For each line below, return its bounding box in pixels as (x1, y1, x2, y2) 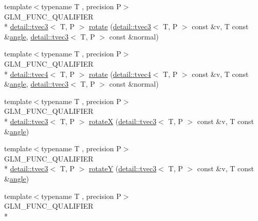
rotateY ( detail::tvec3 (89, 163, 157, 174)
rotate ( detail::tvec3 (89, 21, 151, 32)
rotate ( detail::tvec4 (89, 68, 151, 79)
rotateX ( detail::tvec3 (89, 115, 157, 126)
